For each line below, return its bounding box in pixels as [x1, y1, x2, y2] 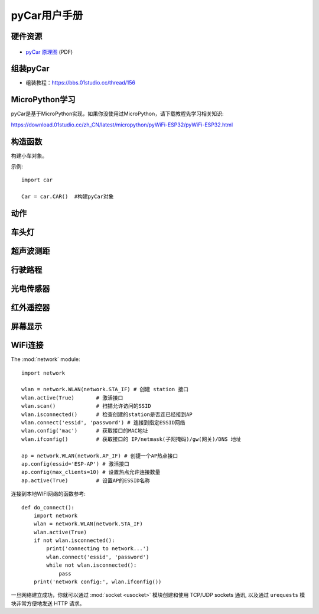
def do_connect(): [21, 504, 75, 511]
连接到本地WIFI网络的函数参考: [11, 490, 86, 498]
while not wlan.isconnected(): [46, 562, 137, 568]
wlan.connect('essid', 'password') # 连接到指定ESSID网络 [21, 419, 185, 425]
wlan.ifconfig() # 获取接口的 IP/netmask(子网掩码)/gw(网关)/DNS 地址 [21, 436, 242, 443]
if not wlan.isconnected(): [33, 537, 115, 544]
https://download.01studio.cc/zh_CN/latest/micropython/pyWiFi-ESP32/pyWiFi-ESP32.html [11, 121, 233, 128]
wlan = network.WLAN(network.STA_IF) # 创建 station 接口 [21, 386, 189, 393]
